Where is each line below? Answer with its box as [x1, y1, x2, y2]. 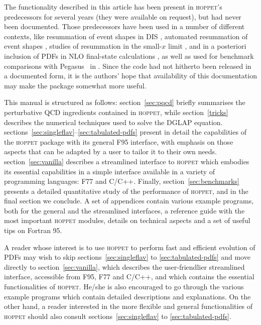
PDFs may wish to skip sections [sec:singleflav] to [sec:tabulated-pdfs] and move [4, 252, 250, 262]
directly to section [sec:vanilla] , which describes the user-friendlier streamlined [4, 261, 245, 272]
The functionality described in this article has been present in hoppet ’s [4, 2, 222, 12]
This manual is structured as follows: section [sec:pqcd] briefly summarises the [4, 97, 245, 107]
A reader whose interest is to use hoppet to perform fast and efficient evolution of [4, 242, 255, 252]
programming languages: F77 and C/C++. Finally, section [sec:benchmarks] [4, 176, 239, 186]
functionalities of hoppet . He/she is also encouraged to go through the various [4, 281, 244, 292]
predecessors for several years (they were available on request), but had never [4, 11, 241, 22]
